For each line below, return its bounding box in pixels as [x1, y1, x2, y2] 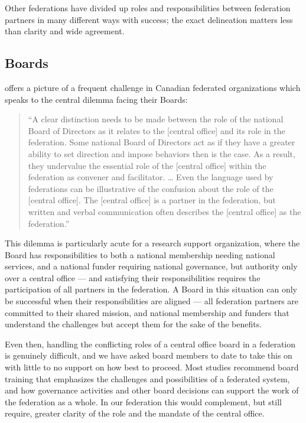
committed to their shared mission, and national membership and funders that [5, 306, 289, 318]
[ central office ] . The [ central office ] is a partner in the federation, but [28, 194, 276, 206]
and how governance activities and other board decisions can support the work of [5, 384, 299, 396]
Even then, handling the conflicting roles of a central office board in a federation [5, 337, 296, 350]
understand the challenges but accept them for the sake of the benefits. [5, 318, 262, 330]
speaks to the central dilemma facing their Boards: [5, 93, 188, 105]
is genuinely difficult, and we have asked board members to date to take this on [5, 349, 292, 362]
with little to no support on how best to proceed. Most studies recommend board [5, 361, 299, 373]
